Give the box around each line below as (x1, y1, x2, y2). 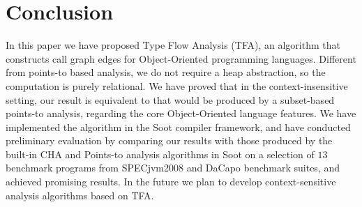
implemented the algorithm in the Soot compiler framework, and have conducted (6, 119, 351, 134)
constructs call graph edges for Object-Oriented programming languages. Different (6, 51, 356, 66)
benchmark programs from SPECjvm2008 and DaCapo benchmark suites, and (6, 160, 340, 175)
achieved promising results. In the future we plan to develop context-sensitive (6, 174, 336, 189)
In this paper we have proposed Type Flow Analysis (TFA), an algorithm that (6, 38, 340, 52)
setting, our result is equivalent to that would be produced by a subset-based (6, 92, 335, 107)
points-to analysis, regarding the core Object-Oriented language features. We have (6, 106, 356, 121)
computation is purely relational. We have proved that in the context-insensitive (6, 78, 348, 93)
